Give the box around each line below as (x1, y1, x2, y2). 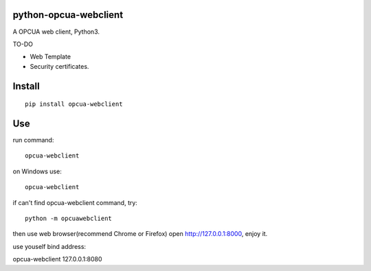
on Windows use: (12, 167, 62, 175)
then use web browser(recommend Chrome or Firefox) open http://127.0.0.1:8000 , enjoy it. (12, 230, 268, 238)
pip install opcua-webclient (25, 100, 123, 108)
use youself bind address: (12, 242, 86, 250)
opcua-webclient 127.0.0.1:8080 (12, 255, 102, 263)
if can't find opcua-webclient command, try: (12, 198, 137, 206)
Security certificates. (30, 62, 89, 70)
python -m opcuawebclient (25, 214, 113, 222)
